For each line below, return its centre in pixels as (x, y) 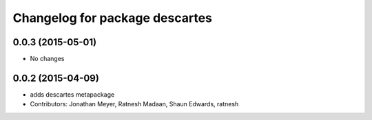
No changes (47, 59)
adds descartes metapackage (72, 94)
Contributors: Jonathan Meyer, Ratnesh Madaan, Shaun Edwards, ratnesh (134, 104)
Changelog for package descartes (113, 18)
